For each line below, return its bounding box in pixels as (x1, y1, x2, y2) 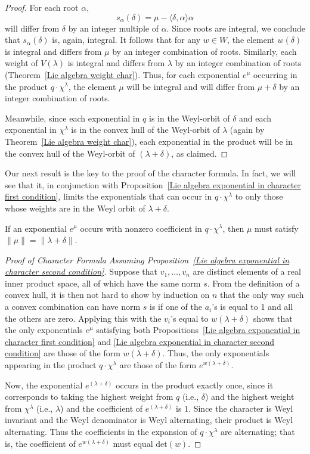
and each (239, 111, 272, 124)
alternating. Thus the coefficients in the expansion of (5, 425, 197, 437)
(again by (230, 123, 265, 136)
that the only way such (219, 288, 304, 301)
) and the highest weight (205, 390, 294, 403)
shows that (253, 312, 293, 324)
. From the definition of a (207, 276, 300, 289)
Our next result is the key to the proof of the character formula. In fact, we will (5, 167, 296, 179)
